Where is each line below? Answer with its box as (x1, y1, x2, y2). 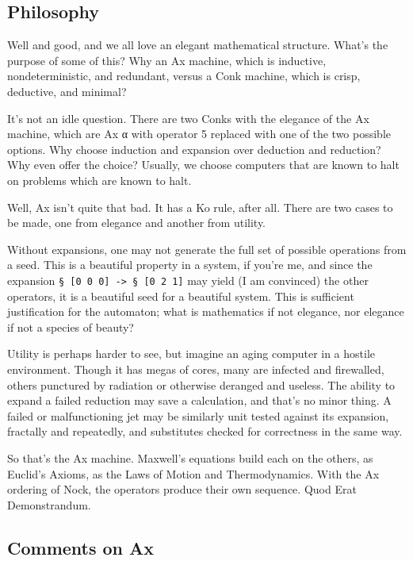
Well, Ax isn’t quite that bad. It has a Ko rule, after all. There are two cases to (7, 198, 393, 215)
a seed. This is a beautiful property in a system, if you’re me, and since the (7, 256, 373, 273)
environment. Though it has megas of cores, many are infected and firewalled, (7, 360, 384, 377)
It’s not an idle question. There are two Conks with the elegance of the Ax (7, 110, 369, 126)
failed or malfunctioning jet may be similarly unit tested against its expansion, (7, 407, 389, 424)
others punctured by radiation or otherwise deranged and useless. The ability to (7, 376, 396, 393)
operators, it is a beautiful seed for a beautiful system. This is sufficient (7, 287, 354, 304)
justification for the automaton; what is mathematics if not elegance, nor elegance (7, 303, 404, 320)
